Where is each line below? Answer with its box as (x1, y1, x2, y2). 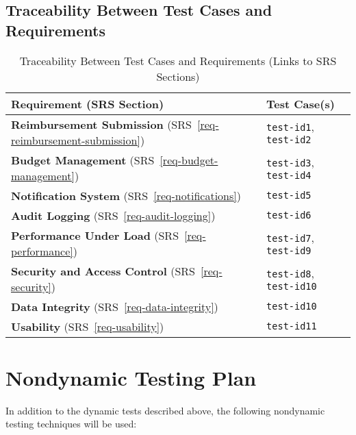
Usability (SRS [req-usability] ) (11, 318, 164, 334)
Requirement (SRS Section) (11, 95, 164, 112)
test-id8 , (266, 265, 315, 282)
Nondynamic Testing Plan (5, 363, 257, 391)
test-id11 (266, 321, 317, 332)
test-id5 (266, 190, 311, 201)
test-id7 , (266, 229, 315, 246)
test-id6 (266, 210, 311, 221)
